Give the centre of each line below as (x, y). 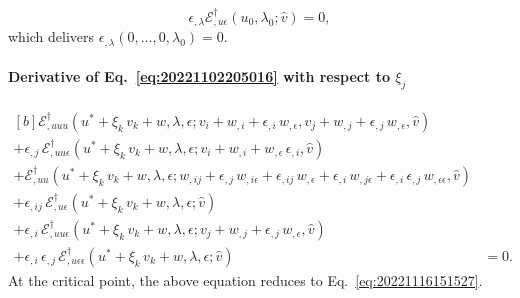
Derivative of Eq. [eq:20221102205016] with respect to (199, 76)
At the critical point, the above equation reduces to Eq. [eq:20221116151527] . (245, 279)
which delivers (51, 36)
